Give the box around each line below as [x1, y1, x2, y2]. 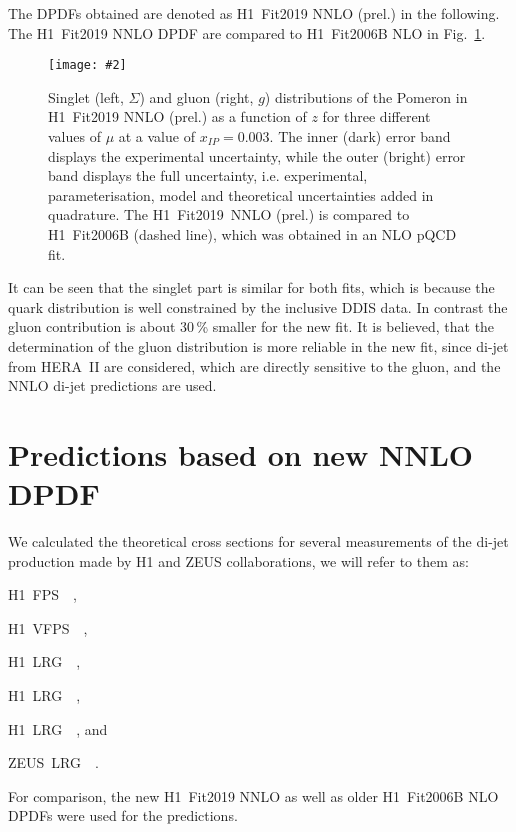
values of [48, 126, 101, 147]
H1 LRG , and [8, 718, 108, 739]
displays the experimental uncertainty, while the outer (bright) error [48, 145, 466, 166]
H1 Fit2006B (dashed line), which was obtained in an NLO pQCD [48, 224, 457, 244]
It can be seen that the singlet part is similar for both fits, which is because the [8, 277, 495, 298]
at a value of [118, 126, 195, 147]
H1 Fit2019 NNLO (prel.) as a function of [48, 106, 307, 127]
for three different [322, 106, 431, 127]
